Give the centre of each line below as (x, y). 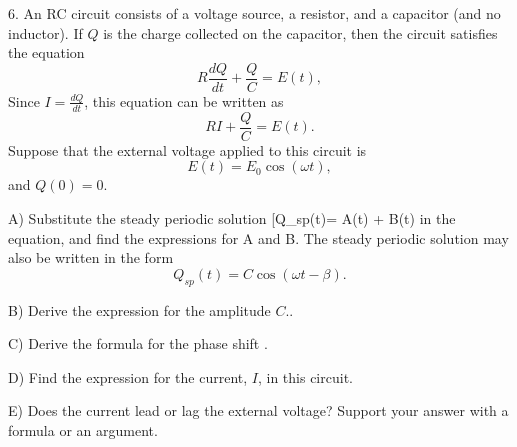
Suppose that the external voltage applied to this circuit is (187, 149)
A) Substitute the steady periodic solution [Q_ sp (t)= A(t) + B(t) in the (232, 217)
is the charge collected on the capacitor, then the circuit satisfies (300, 32)
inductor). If (45, 32)
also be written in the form (91, 257)
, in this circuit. (305, 376)
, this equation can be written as (184, 100)
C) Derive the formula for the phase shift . (138, 343)
